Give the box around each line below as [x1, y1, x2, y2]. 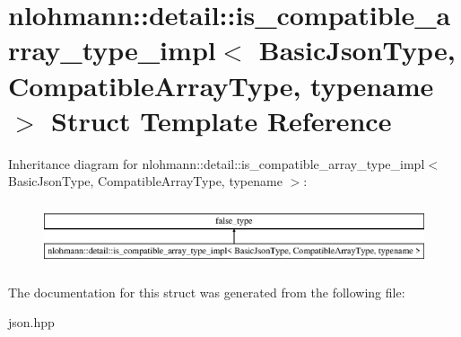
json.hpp [8, 313, 55, 332]
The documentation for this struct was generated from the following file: [8, 282, 405, 301]
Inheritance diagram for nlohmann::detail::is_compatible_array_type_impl [8, 154, 425, 173]
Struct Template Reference [51, 102, 392, 138]
